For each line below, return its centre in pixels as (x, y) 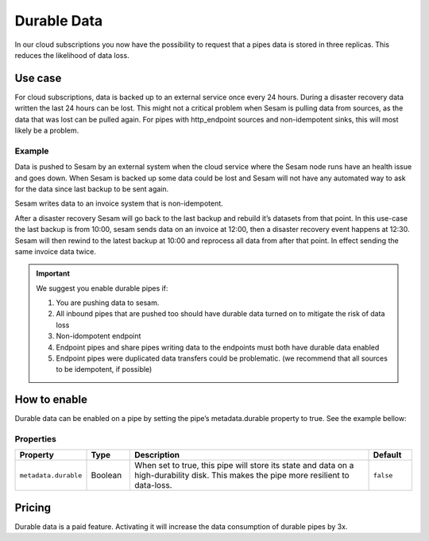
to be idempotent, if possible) (104, 369)
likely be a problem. (47, 130)
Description (157, 455)
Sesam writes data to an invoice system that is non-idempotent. (119, 203)
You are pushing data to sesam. (108, 303)
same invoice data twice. (56, 251)
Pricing (33, 507)
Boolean (106, 475)
